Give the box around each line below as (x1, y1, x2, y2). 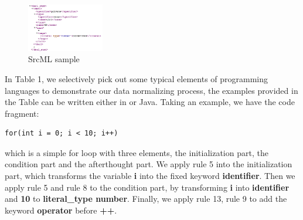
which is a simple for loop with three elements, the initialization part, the (5, 146, 268, 158)
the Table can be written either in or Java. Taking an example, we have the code (5, 96, 295, 108)
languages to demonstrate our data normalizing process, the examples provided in (5, 84, 298, 96)
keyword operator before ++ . (5, 204, 117, 216)
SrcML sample (28, 53, 80, 65)
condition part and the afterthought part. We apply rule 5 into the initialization (5, 158, 292, 170)
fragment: (5, 107, 39, 119)
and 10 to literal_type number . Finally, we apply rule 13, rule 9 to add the (5, 192, 287, 205)
